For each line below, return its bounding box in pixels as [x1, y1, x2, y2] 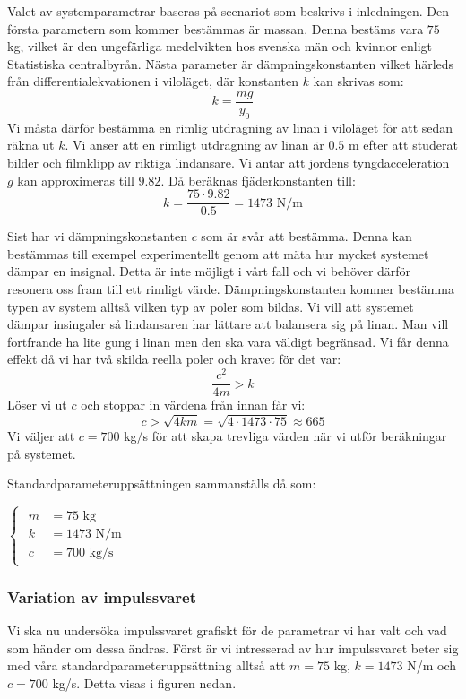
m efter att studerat [348, 135, 458, 154]
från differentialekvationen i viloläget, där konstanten [7, 72, 298, 91]
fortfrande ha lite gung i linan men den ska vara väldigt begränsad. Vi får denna [7, 332, 449, 350]
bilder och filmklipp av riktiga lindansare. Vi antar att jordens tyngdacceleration [7, 153, 450, 172]
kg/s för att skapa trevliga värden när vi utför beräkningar [124, 427, 447, 445]
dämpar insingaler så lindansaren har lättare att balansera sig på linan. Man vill [7, 315, 449, 333]
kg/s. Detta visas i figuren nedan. [52, 673, 237, 692]
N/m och [407, 656, 457, 675]
